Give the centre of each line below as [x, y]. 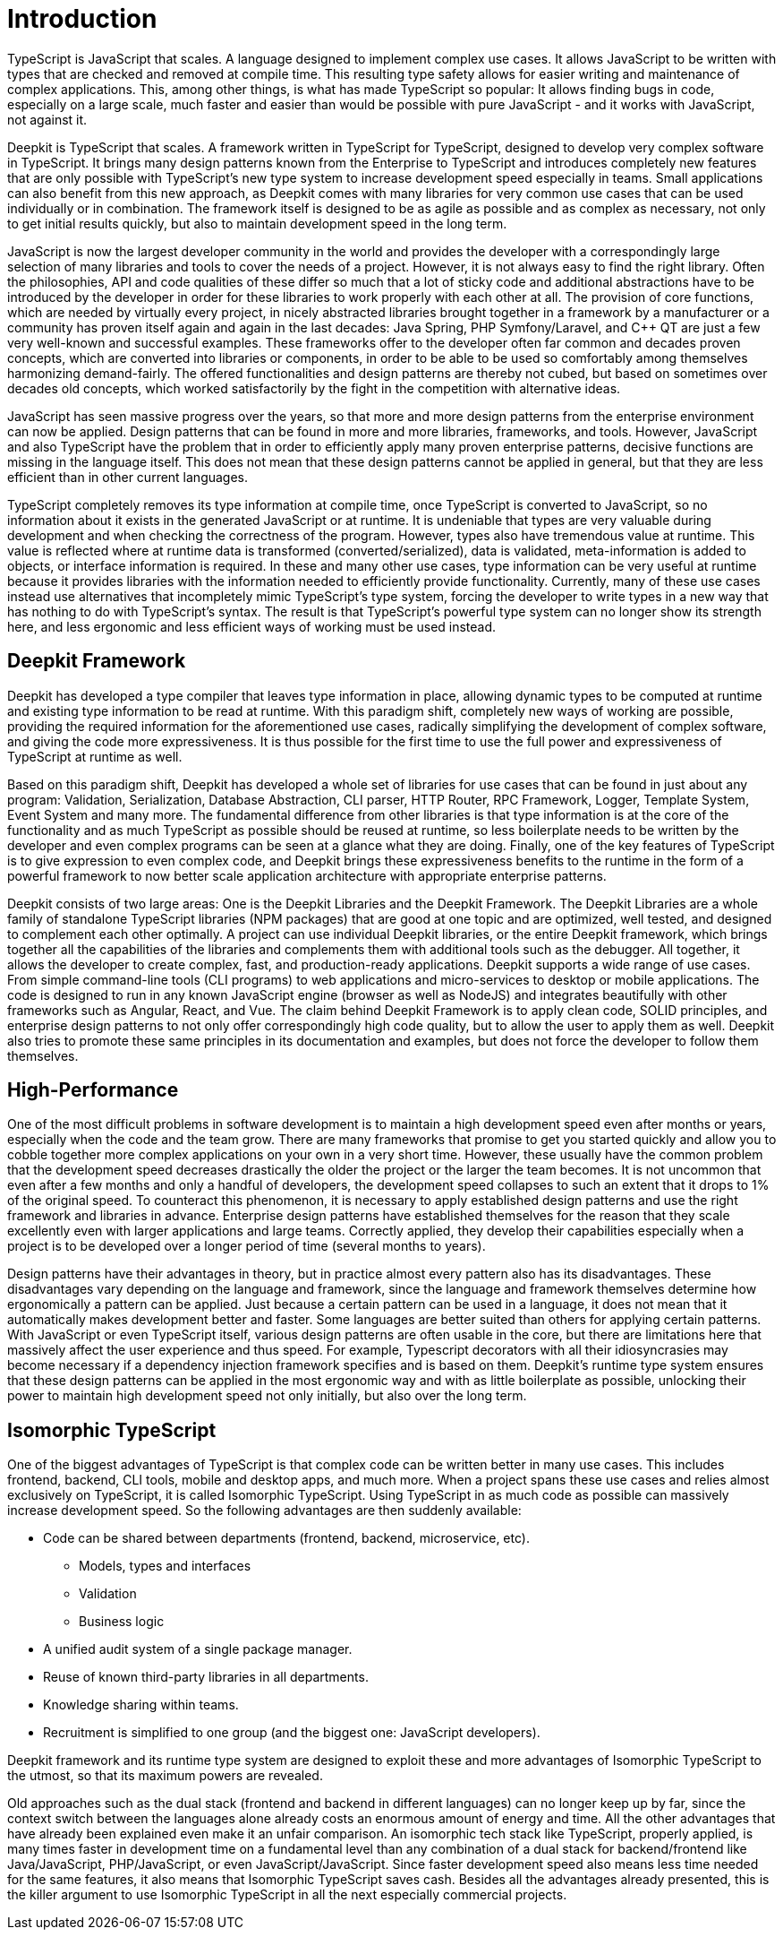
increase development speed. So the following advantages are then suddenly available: [264, 1511]
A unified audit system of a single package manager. [198, 1649]
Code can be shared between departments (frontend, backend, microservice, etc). [286, 1538]
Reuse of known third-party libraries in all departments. [206, 1677]
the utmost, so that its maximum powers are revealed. [165, 1776]
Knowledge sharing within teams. [141, 1705]
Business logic [122, 1622]
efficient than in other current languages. [128, 477]
